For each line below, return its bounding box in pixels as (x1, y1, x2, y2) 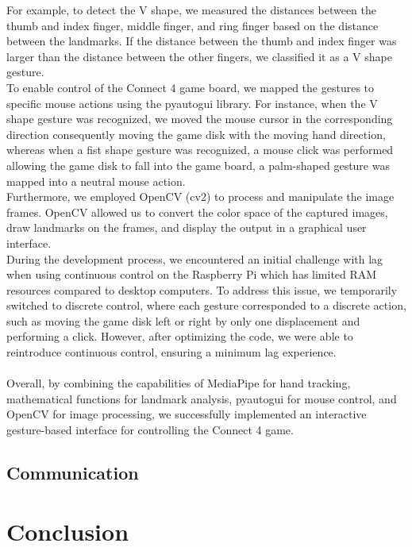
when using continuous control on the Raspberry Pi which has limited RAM (6, 266, 377, 283)
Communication (6, 460, 139, 485)
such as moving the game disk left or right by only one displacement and (6, 312, 360, 329)
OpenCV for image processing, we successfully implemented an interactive (6, 406, 367, 422)
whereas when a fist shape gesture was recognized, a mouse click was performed (6, 141, 394, 158)
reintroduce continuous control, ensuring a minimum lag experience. (6, 344, 337, 360)
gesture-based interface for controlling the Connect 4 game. (6, 422, 294, 438)
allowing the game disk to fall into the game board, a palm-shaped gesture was (6, 156, 390, 173)
